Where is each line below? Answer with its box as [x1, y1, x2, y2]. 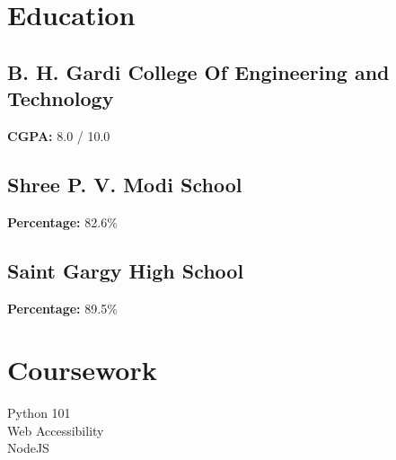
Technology [7, 84, 114, 112]
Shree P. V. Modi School [7, 170, 242, 198]
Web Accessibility [7, 420, 104, 439]
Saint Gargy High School [7, 256, 244, 284]
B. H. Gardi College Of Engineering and [7, 57, 390, 85]
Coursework [7, 351, 157, 388]
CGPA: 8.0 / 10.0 [7, 126, 110, 145]
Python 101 [7, 403, 71, 422]
